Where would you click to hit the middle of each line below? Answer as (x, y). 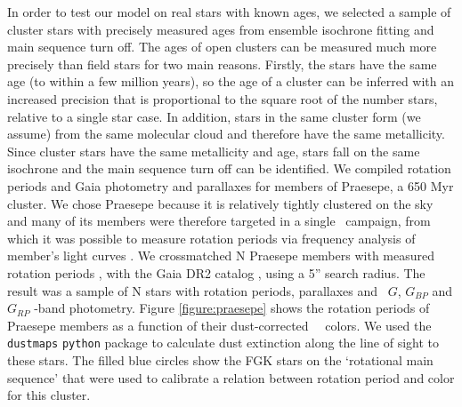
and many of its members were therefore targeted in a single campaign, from (219, 221)
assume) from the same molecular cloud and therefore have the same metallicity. (226, 134)
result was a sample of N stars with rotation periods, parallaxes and (193, 290)
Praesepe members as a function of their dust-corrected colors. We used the (219, 325)
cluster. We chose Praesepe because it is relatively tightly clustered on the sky (220, 203)
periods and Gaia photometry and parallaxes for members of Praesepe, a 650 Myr (231, 185)
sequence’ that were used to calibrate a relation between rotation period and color (231, 377)
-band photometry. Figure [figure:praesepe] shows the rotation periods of (232, 308)
